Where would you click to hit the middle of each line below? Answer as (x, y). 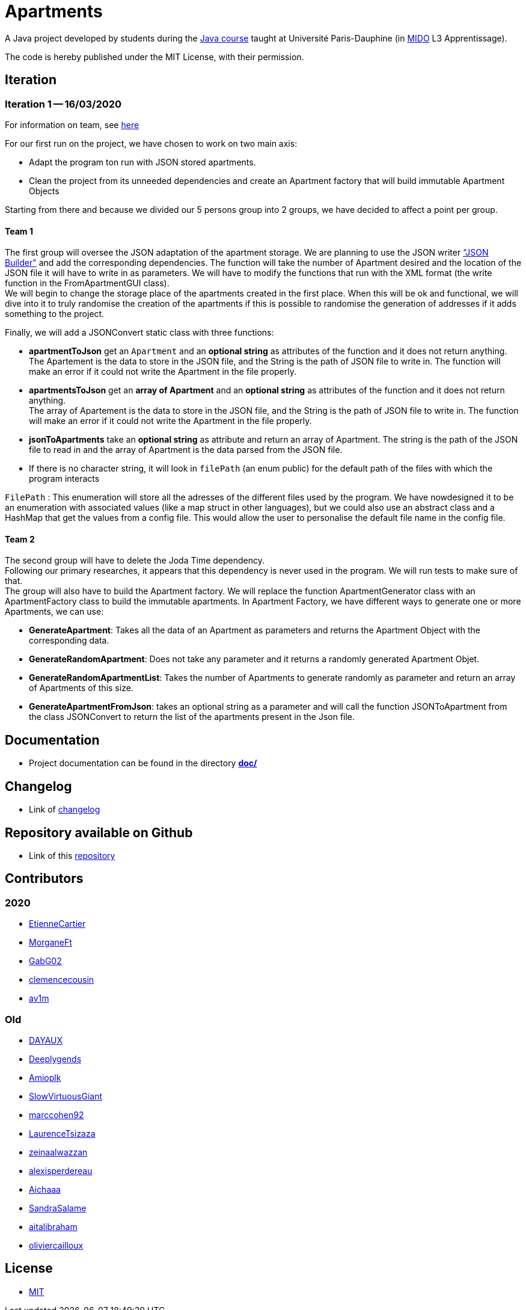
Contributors (44, 879)
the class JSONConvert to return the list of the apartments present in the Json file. (192, 717)
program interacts (64, 479)
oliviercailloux (56, 1245)
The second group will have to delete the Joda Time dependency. (135, 561)
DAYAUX (46, 1040)
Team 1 (19, 231)
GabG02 (45, 961)
